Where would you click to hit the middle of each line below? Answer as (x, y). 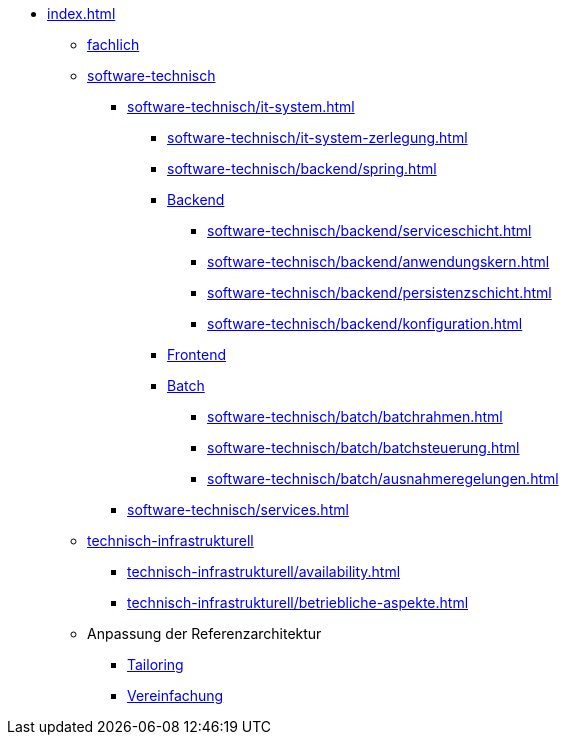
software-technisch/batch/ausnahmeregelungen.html (383, 478)
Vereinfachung (175, 695)
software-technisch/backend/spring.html (302, 168)
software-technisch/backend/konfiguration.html (365, 323)
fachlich (113, 44)
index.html (81, 13)
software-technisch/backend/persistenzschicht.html (379, 292)
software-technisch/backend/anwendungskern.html (378, 261)
